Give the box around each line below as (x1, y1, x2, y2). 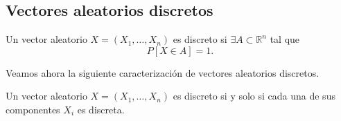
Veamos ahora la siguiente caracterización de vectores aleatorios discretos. (6, 65, 320, 80)
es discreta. (77, 102, 125, 116)
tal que (270, 32, 300, 46)
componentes (6, 102, 60, 116)
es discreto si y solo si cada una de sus (173, 89, 335, 103)
